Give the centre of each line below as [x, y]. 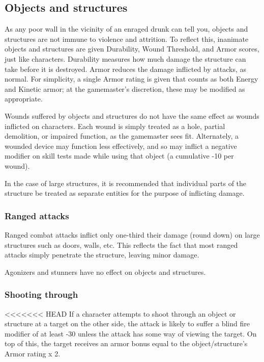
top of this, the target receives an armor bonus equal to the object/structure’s [126, 343]
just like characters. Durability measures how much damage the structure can [125, 58]
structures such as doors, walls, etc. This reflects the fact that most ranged [121, 244]
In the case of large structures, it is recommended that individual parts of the [126, 183]
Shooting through [41, 294]
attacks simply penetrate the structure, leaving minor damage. [102, 255]
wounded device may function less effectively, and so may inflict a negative [121, 146]
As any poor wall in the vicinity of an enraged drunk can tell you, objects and [126, 29]
